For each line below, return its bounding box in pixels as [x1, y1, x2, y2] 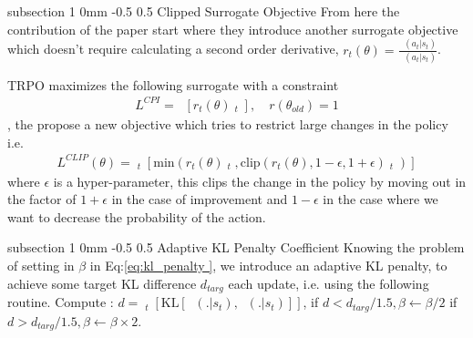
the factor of [7, 189, 77, 209]
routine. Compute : [7, 292, 114, 312]
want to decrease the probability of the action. [7, 207, 266, 226]
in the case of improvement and [111, 189, 288, 209]
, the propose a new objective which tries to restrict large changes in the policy [7, 114, 448, 133]
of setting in [7, 256, 75, 275]
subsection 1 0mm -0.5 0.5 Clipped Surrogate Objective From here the [7, 2, 400, 20]
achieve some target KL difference [7, 273, 197, 292]
